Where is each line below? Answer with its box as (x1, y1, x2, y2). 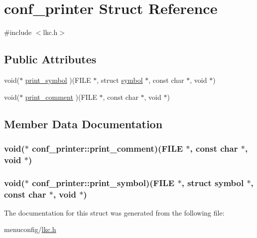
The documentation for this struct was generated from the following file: (4, 207, 225, 218)
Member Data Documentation (4, 116, 163, 131)
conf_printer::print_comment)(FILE (32, 142, 183, 154)
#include (4, 27, 32, 37)
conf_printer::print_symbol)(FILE (32, 176, 175, 189)
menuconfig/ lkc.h (4, 224, 56, 235)
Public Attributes (4, 51, 97, 67)
